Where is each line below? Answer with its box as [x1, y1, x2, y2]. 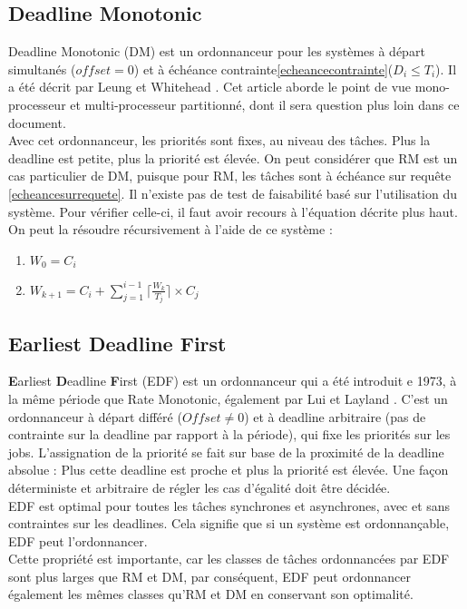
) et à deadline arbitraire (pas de [244, 407, 426, 426]
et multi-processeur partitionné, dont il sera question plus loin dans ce [70, 94, 460, 113]
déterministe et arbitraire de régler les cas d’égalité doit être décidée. [8, 477, 391, 496]
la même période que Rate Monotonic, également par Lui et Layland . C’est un [8, 388, 448, 408]
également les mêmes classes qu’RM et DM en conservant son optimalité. [8, 584, 413, 604]
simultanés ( [8, 59, 76, 78]
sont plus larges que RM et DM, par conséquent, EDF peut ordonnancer [8, 566, 412, 585]
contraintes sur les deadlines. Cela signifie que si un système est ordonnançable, [8, 514, 450, 533]
